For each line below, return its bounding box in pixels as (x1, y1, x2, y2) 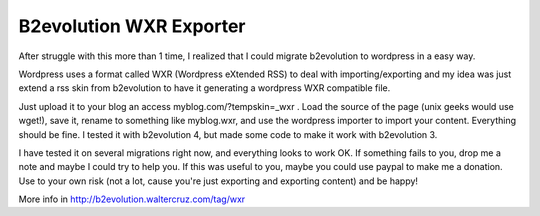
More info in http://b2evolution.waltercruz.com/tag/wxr (18, 193, 246, 205)
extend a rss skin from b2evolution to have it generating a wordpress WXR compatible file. (18, 82, 391, 94)
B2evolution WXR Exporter (18, 15, 246, 37)
